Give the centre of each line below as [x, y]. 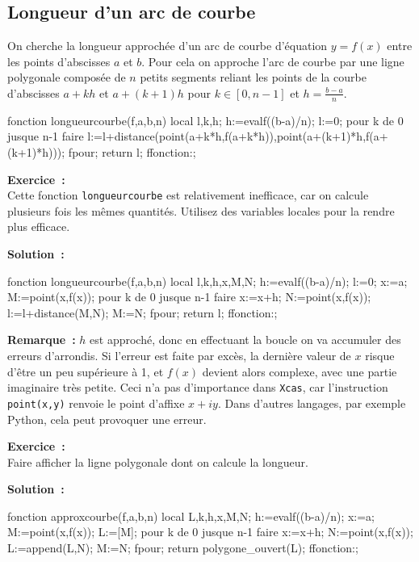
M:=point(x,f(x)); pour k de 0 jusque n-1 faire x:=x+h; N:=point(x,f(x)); [189, 297]
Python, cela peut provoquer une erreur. [107, 419]
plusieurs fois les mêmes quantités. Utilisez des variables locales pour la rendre [201, 210]
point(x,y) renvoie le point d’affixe [96, 403]
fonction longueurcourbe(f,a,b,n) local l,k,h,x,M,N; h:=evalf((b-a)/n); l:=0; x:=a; [207, 281]
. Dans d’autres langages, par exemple [312, 403]
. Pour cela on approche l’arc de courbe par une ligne [273, 61]
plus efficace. [39, 226]
